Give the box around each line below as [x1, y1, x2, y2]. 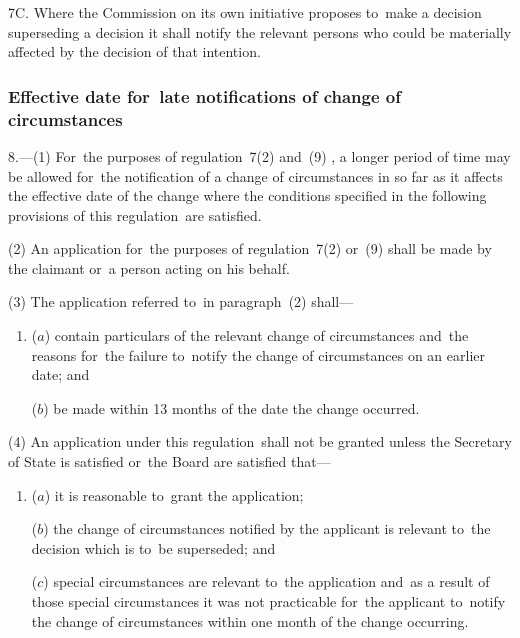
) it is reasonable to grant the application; [44, 484, 304, 505]
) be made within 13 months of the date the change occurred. [43, 397, 420, 418]
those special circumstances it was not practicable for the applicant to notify [31, 591, 506, 612]
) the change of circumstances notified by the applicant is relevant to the [43, 518, 491, 539]
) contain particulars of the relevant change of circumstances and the [44, 325, 469, 346]
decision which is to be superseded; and [31, 537, 276, 558]
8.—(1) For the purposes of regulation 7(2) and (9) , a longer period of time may [8, 145, 511, 166]
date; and [31, 364, 90, 385]
